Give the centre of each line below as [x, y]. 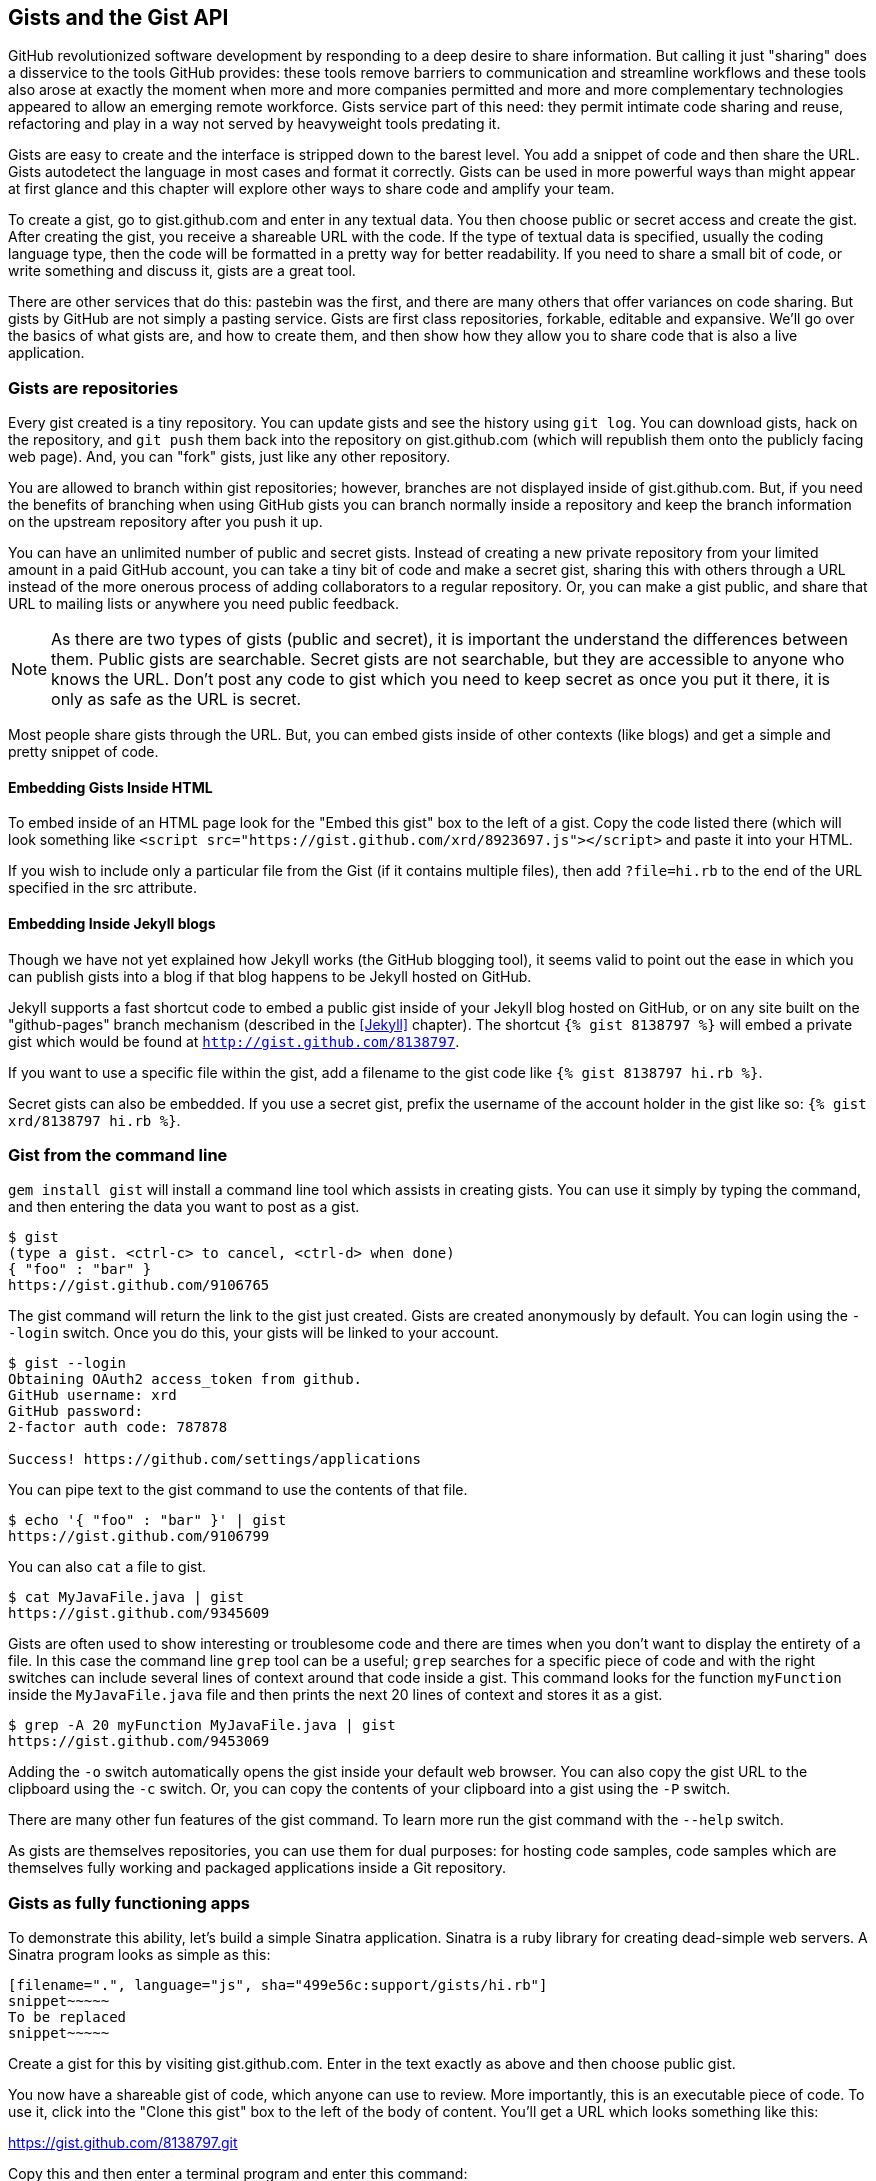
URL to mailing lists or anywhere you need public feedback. [203, 604]
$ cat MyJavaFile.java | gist [126, 1597]
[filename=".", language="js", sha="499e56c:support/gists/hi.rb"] [278, 1985]
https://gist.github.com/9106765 [139, 1285]
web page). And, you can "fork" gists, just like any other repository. [229, 457]
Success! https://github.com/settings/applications [215, 1459]
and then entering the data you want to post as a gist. [184, 1207]
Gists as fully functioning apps [129, 1902]
